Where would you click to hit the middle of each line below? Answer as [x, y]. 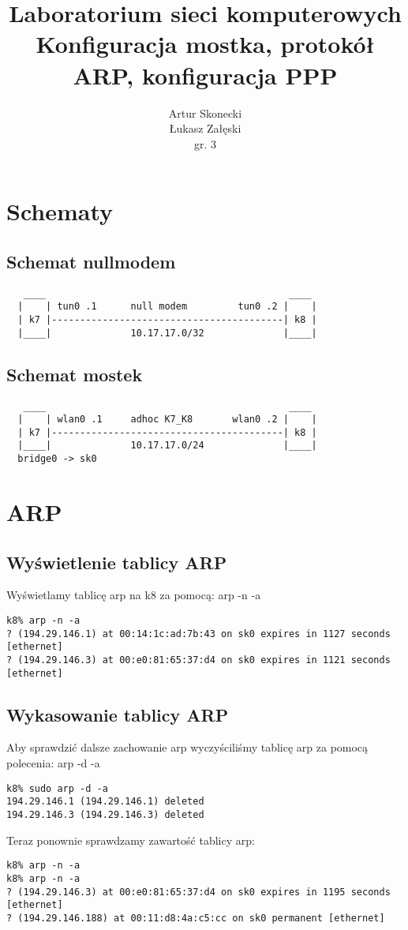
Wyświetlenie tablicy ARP [117, 562]
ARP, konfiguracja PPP [205, 75]
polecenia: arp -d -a [53, 763]
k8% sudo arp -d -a [57, 788]
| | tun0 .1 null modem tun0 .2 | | [167, 307]
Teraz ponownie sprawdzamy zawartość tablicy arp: [131, 840]
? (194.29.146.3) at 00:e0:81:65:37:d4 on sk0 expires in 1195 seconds [198, 892]
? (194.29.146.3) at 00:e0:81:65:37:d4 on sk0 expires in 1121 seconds [198, 660]
